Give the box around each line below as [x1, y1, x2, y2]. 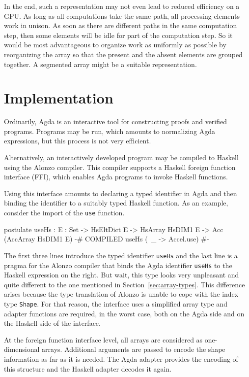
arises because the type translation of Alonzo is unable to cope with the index [4, 289, 239, 299]
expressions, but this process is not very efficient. [4, 136, 151, 146]
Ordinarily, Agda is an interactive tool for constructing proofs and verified [4, 116, 227, 127]
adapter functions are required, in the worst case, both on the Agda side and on [4, 308, 245, 318]
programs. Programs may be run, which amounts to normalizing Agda [4, 126, 216, 136]
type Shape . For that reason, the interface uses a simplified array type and [4, 298, 227, 308]
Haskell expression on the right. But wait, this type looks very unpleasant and [4, 270, 239, 280]
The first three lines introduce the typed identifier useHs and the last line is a [4, 250, 238, 260]
